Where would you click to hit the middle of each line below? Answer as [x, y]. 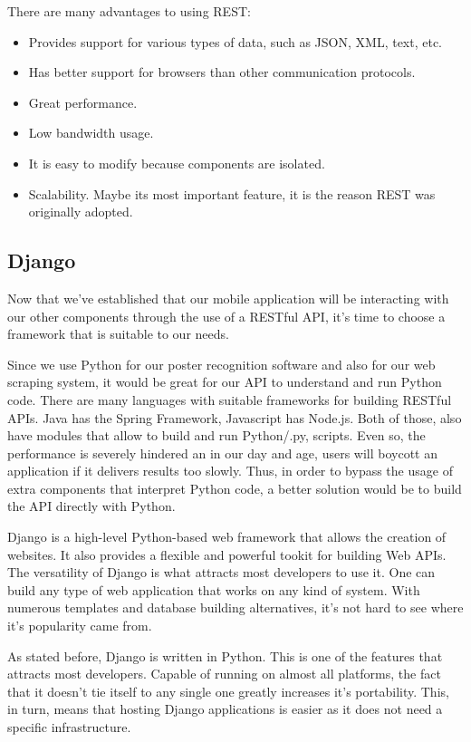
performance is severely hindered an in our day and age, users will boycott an [222, 453]
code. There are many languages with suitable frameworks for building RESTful [230, 399]
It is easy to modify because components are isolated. [177, 163]
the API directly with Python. [91, 506]
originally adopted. [81, 212]
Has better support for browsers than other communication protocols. [222, 72]
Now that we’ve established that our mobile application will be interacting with [228, 298]
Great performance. [83, 102]
